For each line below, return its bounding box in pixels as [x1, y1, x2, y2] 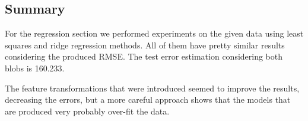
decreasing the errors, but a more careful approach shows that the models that [5, 93, 291, 106]
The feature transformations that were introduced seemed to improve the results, [5, 81, 300, 94]
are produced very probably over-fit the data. [5, 104, 170, 117]
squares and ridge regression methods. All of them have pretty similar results [5, 38, 285, 51]
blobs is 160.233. [5, 61, 65, 74]
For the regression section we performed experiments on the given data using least [5, 27, 304, 40]
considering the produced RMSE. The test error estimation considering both [5, 50, 283, 63]
